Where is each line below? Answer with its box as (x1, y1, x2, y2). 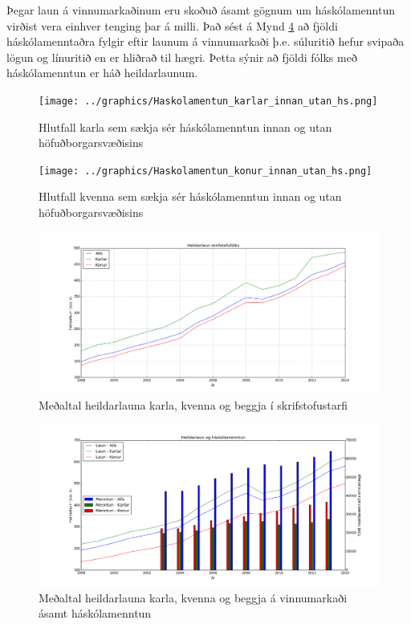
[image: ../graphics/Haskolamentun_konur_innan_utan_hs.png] (39, 165, 372, 177)
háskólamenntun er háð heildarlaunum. (6, 64, 198, 81)
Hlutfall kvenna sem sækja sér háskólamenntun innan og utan (39, 188, 342, 205)
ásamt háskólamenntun (39, 605, 152, 622)
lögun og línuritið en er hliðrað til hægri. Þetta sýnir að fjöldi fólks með (6, 48, 357, 65)
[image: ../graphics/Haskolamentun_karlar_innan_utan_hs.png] (39, 95, 378, 107)
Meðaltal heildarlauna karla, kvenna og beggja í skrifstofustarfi (39, 396, 348, 413)
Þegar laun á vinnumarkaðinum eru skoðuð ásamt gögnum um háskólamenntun (6, 2, 395, 18)
